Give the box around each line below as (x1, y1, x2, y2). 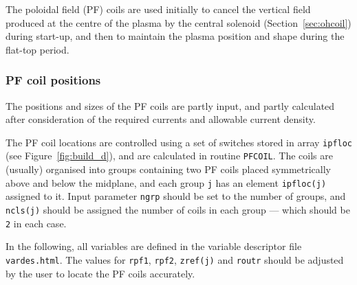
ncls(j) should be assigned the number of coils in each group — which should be (6, 203, 350, 216)
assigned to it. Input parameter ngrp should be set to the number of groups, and (6, 189, 346, 203)
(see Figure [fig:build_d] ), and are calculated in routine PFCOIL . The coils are (6, 148, 333, 163)
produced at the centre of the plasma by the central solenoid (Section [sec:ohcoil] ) (6, 15, 351, 30)
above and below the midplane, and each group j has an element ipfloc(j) (6, 175, 327, 190)
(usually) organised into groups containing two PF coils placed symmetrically (6, 162, 332, 176)
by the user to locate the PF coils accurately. (6, 266, 195, 280)
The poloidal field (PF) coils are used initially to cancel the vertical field (6, 2, 311, 16)
